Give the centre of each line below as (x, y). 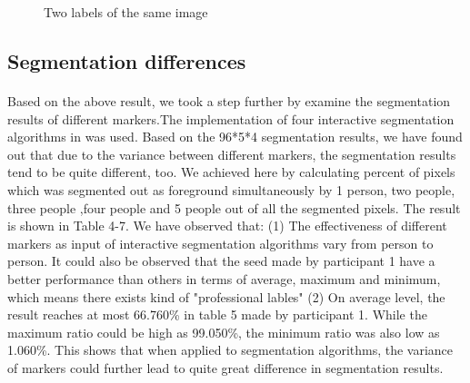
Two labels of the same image (126, 12)
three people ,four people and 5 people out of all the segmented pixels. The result (234, 207)
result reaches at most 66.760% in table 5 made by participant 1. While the (217, 314)
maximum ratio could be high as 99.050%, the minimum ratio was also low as (224, 332)
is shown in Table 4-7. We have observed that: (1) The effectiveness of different (227, 226)
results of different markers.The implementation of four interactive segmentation (231, 118)
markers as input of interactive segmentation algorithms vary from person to (220, 243)
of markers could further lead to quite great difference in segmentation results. (225, 367)
